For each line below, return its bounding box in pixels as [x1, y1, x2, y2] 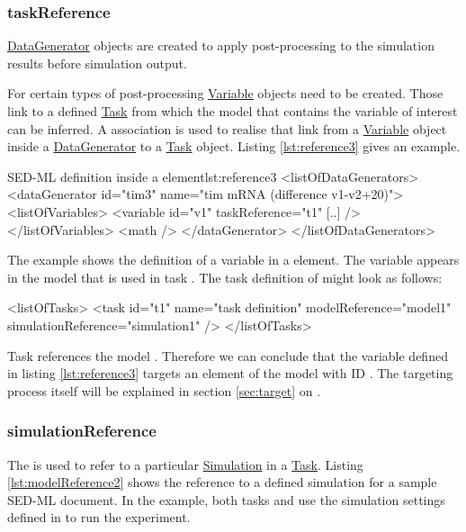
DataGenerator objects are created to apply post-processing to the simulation [7, 36, 435, 55]
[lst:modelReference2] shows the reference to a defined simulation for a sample [7, 473, 437, 491]
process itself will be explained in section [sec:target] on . [7, 381, 321, 400]
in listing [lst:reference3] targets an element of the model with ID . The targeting [7, 364, 453, 383]
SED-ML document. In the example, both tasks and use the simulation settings [7, 490, 445, 509]
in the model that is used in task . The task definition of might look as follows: [7, 267, 443, 286]
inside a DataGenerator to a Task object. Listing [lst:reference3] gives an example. [7, 137, 461, 156]
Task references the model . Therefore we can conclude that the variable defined [7, 346, 448, 365]
